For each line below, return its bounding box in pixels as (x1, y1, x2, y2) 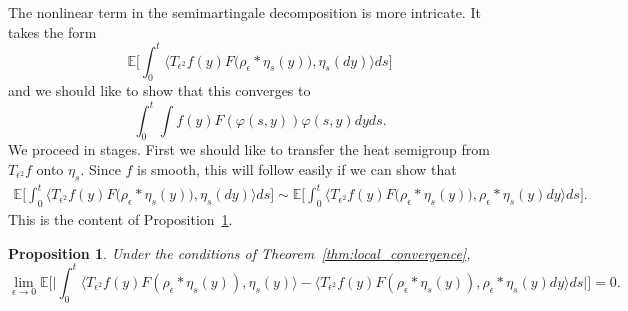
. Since (80, 158, 121, 179)
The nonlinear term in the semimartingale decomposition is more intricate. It (8, 2, 481, 22)
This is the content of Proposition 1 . (8, 209, 233, 230)
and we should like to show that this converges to (8, 80, 311, 101)
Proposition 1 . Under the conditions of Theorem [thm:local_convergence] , (8, 242, 471, 263)
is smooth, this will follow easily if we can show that (137, 158, 457, 179)
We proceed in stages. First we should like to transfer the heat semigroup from (8, 139, 490, 160)
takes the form (8, 21, 97, 42)
